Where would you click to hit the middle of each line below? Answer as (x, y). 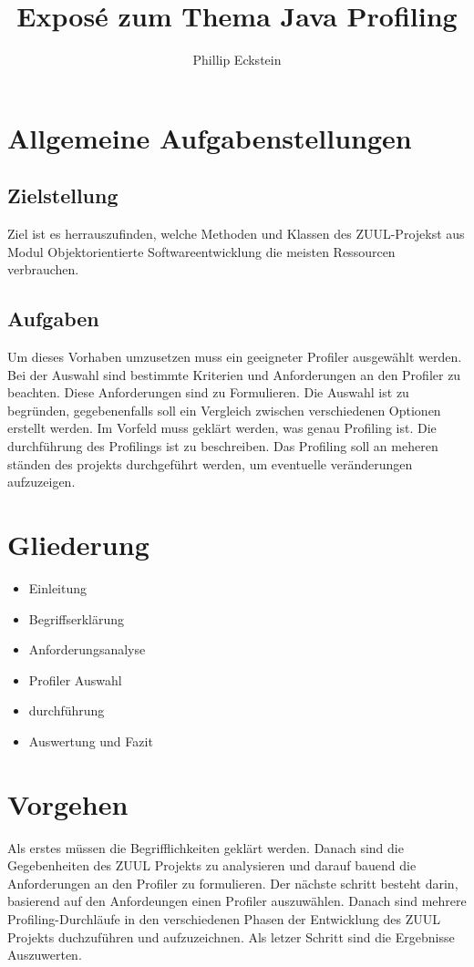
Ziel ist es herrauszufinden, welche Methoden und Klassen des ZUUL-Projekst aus (236, 234)
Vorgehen (68, 803)
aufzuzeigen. (41, 482)
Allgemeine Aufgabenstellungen (210, 137)
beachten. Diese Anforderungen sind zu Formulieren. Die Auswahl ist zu (208, 392)
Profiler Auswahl (75, 679)
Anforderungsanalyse (87, 649)
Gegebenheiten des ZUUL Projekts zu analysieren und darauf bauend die (212, 865)
